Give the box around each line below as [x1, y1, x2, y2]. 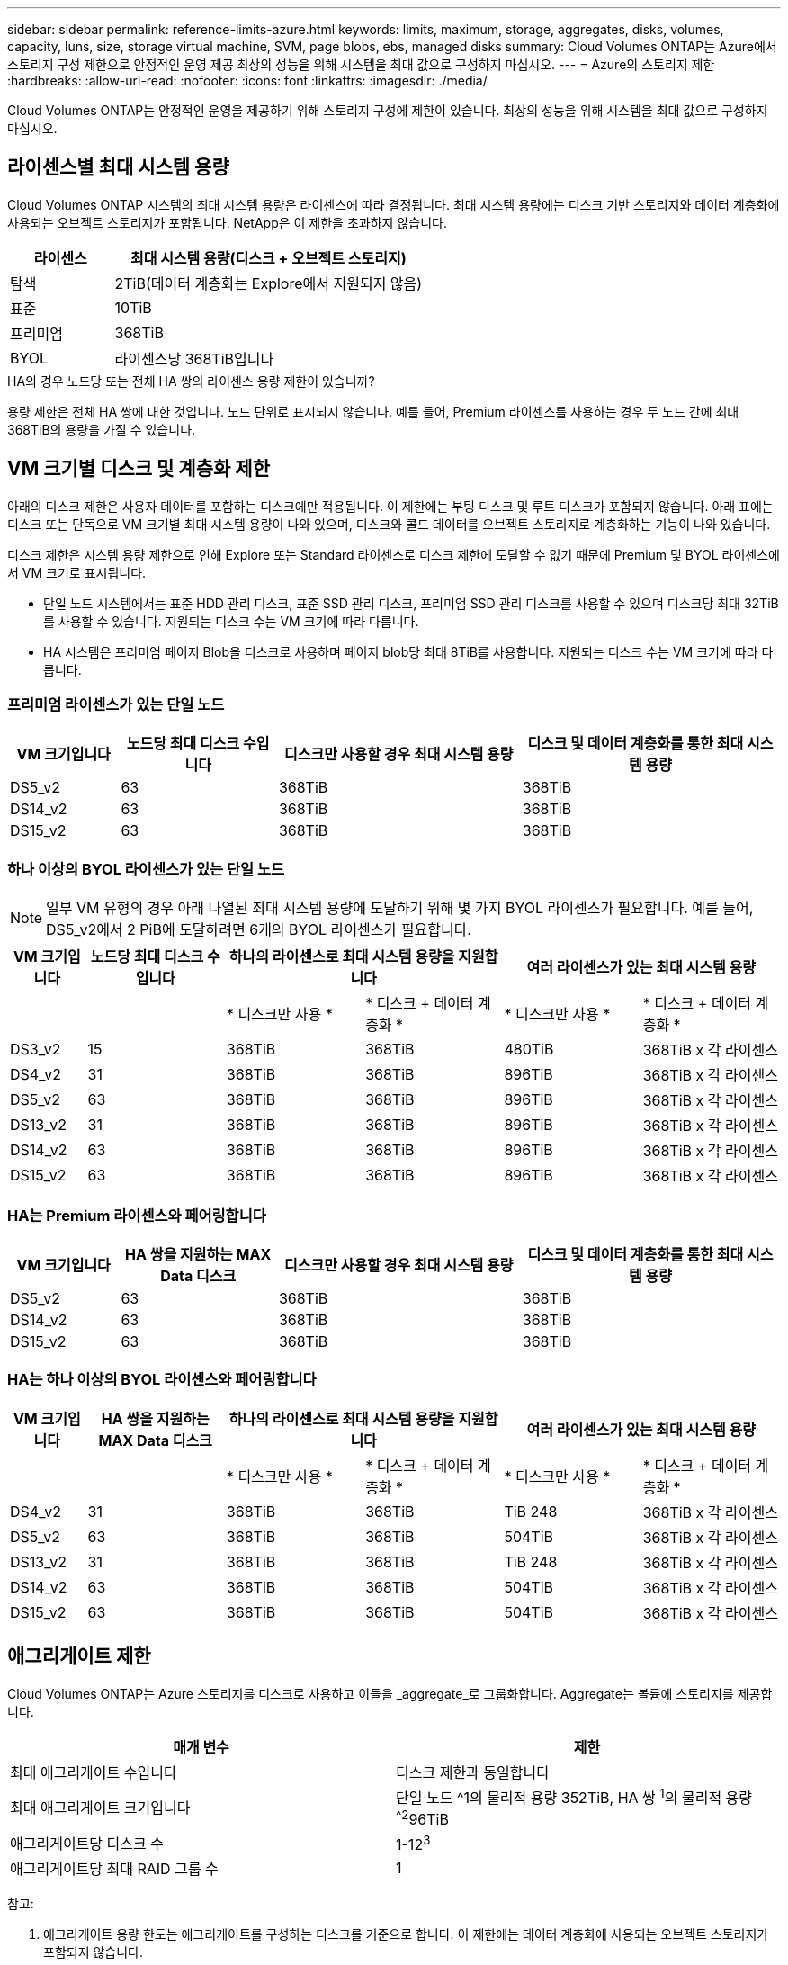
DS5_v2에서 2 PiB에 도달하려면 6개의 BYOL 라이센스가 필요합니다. [46, 920, 471, 939]
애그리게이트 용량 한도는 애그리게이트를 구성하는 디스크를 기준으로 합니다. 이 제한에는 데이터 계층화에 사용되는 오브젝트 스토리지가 [43, 1926, 769, 1943]
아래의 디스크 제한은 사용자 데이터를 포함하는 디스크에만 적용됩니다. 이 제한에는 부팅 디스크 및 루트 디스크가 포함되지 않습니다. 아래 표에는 [7, 498, 774, 514]
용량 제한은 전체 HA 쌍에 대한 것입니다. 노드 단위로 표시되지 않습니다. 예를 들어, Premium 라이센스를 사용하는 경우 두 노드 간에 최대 [7, 403, 739, 419]
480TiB [504, 1040, 554, 1059]
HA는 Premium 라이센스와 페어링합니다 [7, 1206, 266, 1225]
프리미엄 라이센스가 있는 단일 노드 [7, 695, 225, 714]
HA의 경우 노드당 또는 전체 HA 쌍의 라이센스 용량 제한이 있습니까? [7, 372, 375, 389]
